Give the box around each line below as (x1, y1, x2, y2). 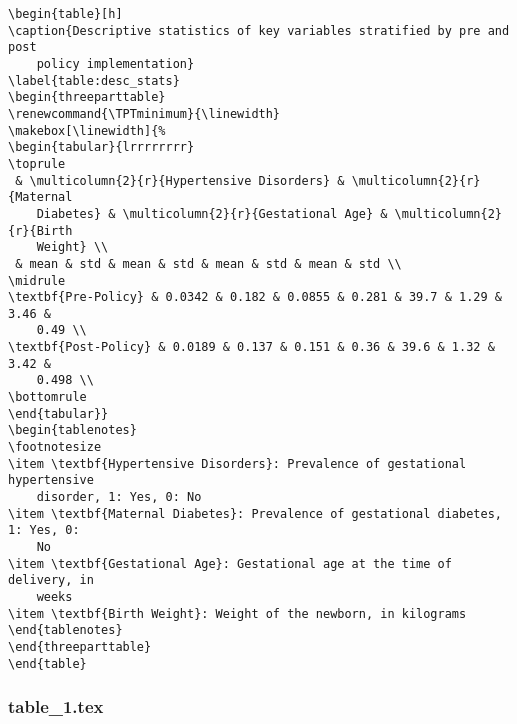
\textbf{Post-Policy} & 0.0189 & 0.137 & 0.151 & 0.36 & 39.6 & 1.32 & (8, 340, 495, 355)
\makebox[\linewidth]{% (8, 123, 166, 138)
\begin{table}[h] (8, 7, 123, 21)
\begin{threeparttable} (8, 90, 166, 105)
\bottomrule (8, 390, 87, 405)
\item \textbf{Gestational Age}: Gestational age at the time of (8, 556, 452, 571)
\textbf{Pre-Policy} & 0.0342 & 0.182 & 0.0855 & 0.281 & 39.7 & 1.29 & (8, 290, 502, 305)
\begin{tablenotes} (8, 423, 137, 438)
